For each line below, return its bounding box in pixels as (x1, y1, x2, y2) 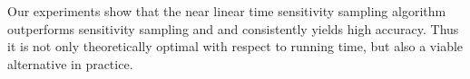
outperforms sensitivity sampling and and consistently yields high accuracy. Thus (7, 19, 459, 38)
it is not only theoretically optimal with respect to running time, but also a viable (7, 37, 464, 56)
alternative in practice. (7, 54, 133, 73)
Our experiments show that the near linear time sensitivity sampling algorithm (7, 2, 446, 20)
